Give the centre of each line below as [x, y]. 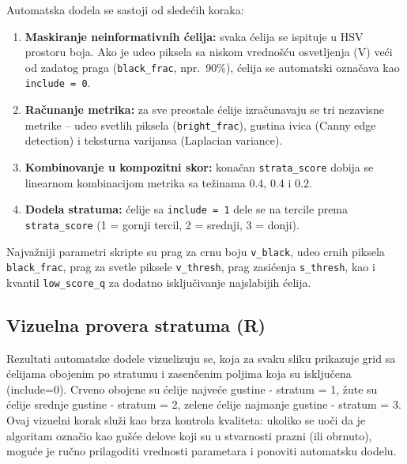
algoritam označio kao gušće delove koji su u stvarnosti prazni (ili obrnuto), [189, 435]
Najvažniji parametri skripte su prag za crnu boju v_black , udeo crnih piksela [196, 251]
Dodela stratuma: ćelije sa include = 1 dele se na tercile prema [187, 209]
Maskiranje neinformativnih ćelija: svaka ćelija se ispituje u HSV [194, 36]
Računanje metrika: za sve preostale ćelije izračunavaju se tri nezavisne [204, 109]
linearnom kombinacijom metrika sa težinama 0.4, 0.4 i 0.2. [168, 182]
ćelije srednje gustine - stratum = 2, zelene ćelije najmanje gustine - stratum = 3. [204, 404]
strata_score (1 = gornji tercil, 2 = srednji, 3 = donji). [162, 224]
